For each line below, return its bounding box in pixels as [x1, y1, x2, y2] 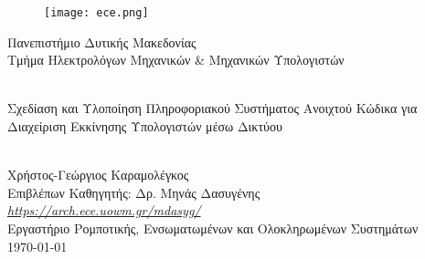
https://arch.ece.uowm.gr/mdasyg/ [7, 201, 201, 220]
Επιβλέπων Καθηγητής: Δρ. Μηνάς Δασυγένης [7, 182, 260, 202]
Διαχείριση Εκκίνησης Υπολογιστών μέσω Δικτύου [7, 117, 282, 136]
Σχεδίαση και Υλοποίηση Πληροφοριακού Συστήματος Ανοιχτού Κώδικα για [7, 98, 418, 118]
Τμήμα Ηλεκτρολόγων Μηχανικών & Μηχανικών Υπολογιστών [7, 50, 345, 69]
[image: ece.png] [44, 6, 149, 19]
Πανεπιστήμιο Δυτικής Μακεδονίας [7, 32, 197, 51]
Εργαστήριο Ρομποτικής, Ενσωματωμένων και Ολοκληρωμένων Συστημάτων [7, 219, 419, 237]
